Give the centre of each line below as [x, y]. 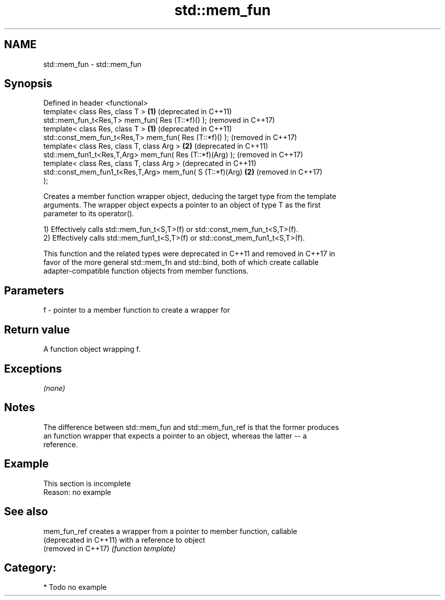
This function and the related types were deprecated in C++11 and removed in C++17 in [189, 254]
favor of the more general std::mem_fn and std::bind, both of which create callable [181, 262]
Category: [30, 568]
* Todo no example [75, 587]
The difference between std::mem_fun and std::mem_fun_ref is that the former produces [191, 427]
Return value [37, 329]
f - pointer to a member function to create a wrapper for [137, 310]
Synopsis [28, 84]
